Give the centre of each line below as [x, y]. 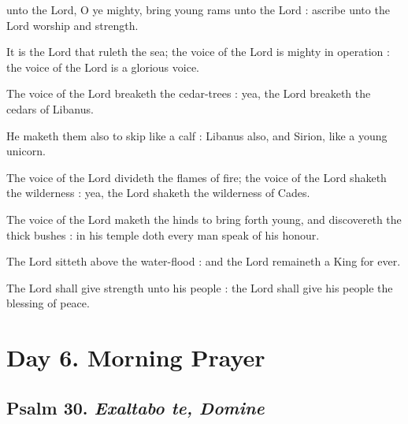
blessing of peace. [48, 303]
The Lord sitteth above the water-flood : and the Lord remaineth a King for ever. [204, 261]
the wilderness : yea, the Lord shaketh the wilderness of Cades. [158, 193]
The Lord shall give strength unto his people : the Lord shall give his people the [200, 287]
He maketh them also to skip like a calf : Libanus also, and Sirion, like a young [197, 135]
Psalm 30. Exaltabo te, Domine [135, 407]
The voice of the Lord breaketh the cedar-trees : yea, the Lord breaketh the [189, 93]
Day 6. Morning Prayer [136, 357]
